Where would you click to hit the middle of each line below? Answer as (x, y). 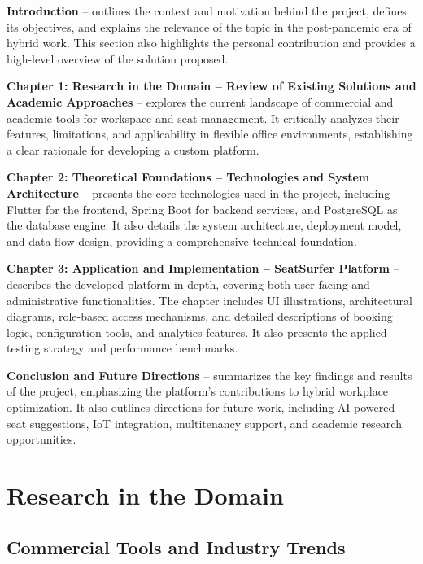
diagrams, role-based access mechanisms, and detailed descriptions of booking (200, 316)
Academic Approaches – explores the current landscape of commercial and (200, 101)
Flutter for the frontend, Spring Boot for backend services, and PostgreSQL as (202, 209)
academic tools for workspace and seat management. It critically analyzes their (203, 118)
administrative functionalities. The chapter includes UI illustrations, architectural (209, 300)
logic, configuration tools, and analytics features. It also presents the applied (197, 332)
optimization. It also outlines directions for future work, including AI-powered (201, 407)
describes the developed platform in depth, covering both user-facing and (188, 284)
